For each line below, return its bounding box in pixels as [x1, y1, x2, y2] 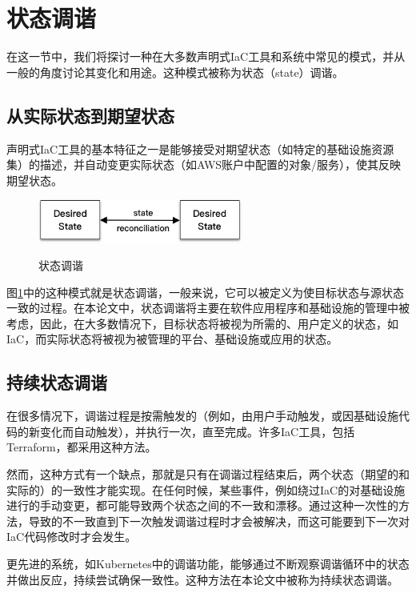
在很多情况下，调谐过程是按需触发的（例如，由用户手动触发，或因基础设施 [6, 407, 398, 424]
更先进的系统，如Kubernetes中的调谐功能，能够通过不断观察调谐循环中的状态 [6, 555, 410, 571]
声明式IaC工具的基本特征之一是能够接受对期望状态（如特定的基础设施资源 [6, 140, 394, 157]
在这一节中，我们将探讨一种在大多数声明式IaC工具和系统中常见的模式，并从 [6, 48, 406, 65]
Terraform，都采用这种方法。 [6, 439, 157, 455]
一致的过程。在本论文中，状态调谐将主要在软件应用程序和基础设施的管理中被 [6, 299, 410, 316]
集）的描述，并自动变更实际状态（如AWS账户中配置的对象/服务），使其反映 [6, 156, 402, 173]
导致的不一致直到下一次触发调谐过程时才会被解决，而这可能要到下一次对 [28, 512, 410, 529]
